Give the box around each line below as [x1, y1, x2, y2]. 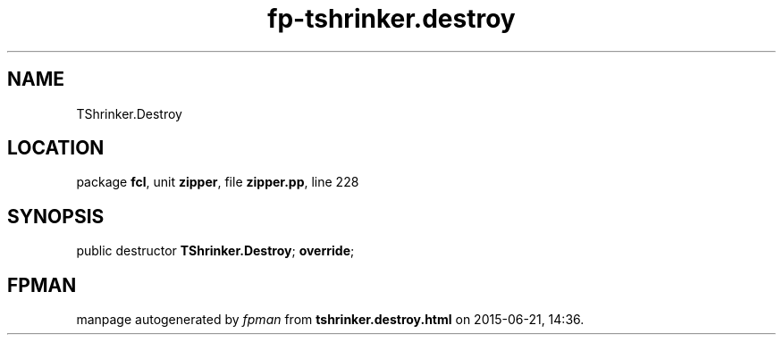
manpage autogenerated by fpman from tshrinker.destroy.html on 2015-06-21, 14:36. [76, 312, 585, 328]
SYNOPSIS [7, 204, 105, 228]
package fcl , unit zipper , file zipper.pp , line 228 [76, 174, 359, 190]
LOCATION [7, 137, 105, 160]
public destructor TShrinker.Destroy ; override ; [76, 243, 355, 259]
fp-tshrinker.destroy [267, 4, 516, 34]
